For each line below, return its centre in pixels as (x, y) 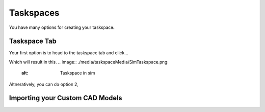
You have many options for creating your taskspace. (62, 27)
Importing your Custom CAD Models (66, 98)
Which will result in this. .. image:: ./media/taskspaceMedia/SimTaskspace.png (88, 62)
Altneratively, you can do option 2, (44, 84)
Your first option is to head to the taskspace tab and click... (69, 53)
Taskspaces (34, 13)
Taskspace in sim (78, 73)
